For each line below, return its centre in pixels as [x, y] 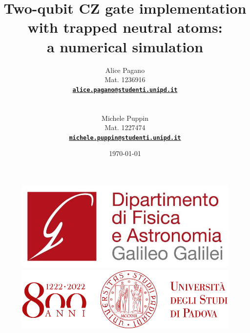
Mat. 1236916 [125, 79]
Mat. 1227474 [125, 127]
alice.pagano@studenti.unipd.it [125, 90]
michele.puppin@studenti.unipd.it [125, 138]
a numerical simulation [125, 46]
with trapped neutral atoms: [125, 27]
